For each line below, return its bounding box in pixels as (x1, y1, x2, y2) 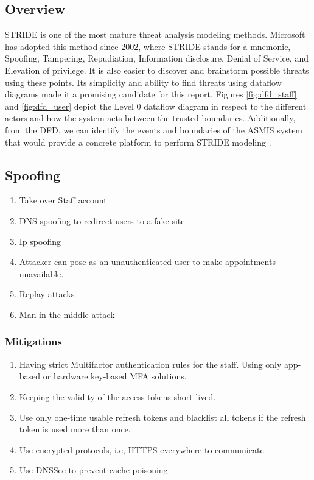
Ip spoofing (19, 235, 61, 247)
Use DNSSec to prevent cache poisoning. (19, 464, 170, 476)
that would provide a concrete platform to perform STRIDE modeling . (5, 135, 271, 148)
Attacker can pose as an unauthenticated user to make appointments (19, 255, 276, 268)
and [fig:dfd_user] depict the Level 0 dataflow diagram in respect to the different (5, 99, 307, 112)
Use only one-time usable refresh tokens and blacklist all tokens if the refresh (19, 411, 306, 423)
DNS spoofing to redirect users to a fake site (19, 214, 185, 227)
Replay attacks (19, 288, 75, 300)
